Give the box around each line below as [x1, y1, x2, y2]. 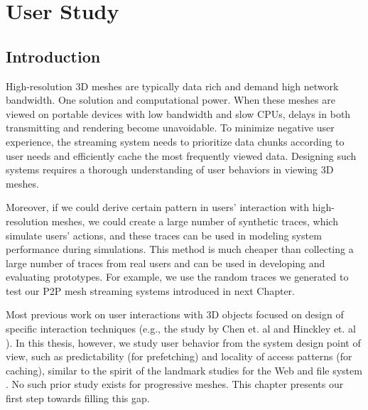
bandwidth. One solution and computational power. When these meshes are [6, 92, 335, 107]
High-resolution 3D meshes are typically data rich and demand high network [6, 78, 339, 93]
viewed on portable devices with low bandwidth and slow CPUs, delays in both [6, 106, 351, 121]
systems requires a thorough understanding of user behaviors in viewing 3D [6, 162, 334, 177]
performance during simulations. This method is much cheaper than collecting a [6, 242, 354, 257]
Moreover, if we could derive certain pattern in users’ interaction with [6, 200, 310, 215]
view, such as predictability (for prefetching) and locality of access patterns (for [6, 349, 352, 364]
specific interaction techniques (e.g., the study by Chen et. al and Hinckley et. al [6, 321, 356, 336]
